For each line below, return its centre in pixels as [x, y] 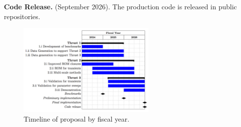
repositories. [22, 16]
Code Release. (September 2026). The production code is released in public [120, 6]
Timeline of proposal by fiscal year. [76, 118]
